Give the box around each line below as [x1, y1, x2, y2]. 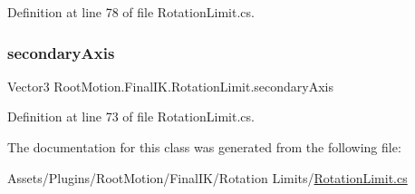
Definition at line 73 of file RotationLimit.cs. [7, 107, 255, 126]
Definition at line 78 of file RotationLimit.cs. [7, 3, 255, 21]
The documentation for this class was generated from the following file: [7, 138, 401, 156]
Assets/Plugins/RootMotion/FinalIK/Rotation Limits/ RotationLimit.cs [7, 168, 408, 187]
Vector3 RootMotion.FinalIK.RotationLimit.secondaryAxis [7, 76, 334, 95]
